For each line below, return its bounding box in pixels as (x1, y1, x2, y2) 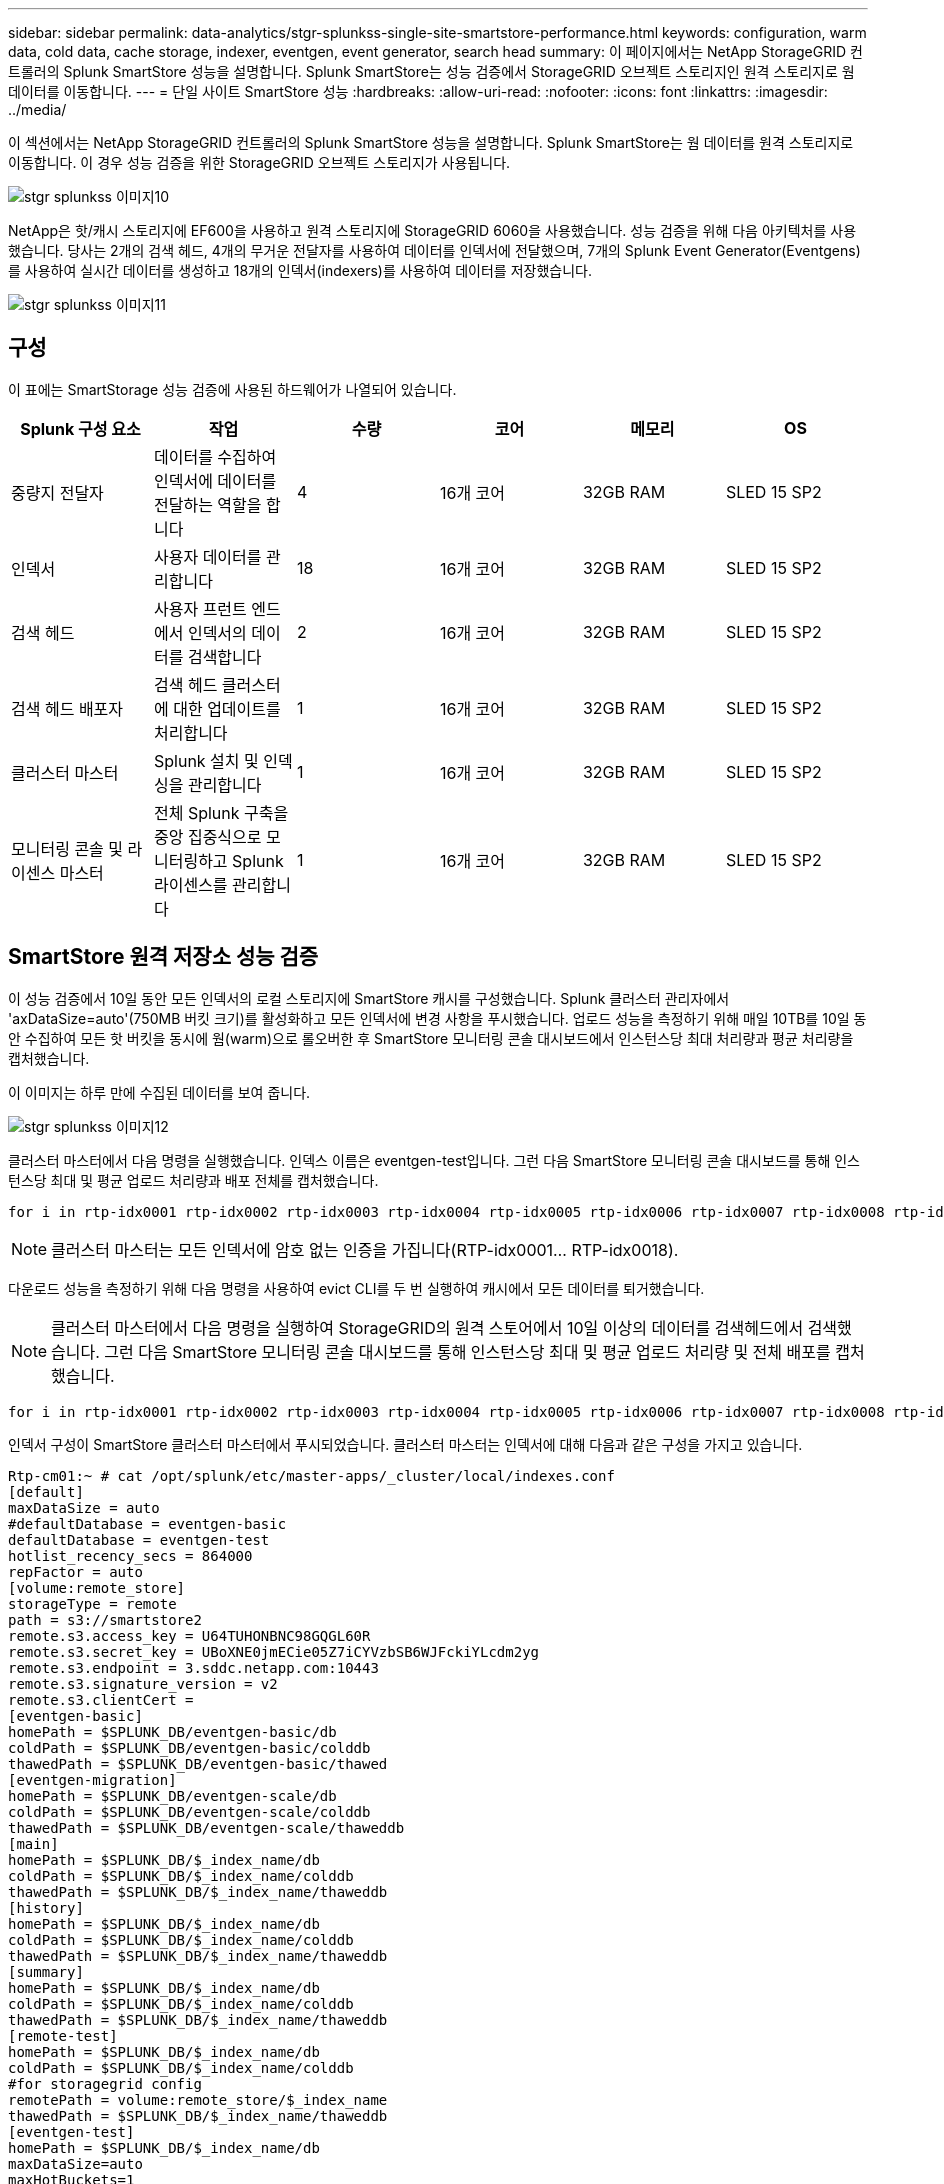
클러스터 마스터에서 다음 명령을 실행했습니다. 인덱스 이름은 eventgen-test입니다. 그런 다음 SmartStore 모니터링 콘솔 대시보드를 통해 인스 (8, 1151, 860, 1169)
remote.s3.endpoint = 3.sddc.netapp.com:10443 (8, 1659, 379, 1676)
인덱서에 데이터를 (153, 470, 277, 491)
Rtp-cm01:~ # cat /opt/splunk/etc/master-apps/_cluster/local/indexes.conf (8, 1467, 615, 1484)
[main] (8, 1835, 59, 1852)
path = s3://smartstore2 (8, 1611, 202, 1628)
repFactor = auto (8, 1563, 143, 1580)
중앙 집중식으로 (153, 826, 262, 847)
